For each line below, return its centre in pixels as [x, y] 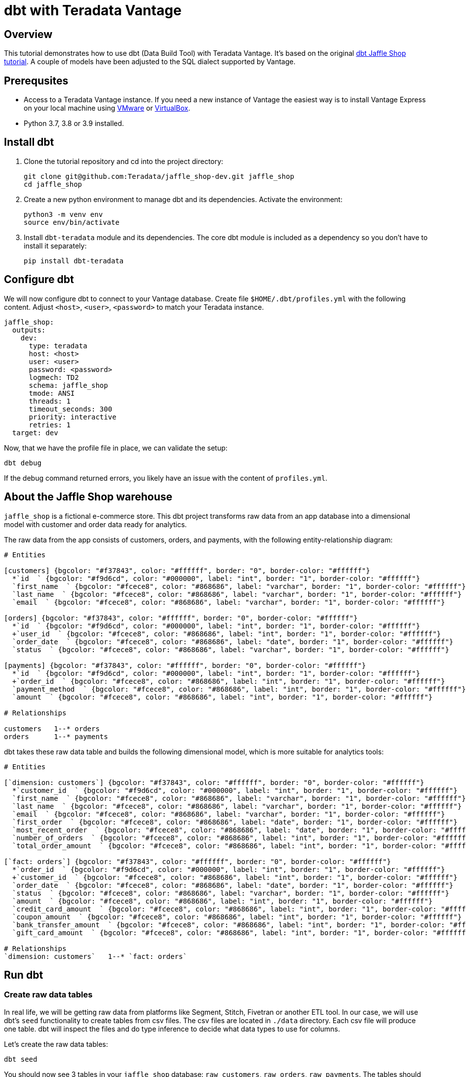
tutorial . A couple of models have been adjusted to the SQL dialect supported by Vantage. [150, 62]
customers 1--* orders [52, 728]
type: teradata [58, 346]
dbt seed [21, 1059]
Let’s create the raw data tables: [56, 1044]
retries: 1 [50, 425]
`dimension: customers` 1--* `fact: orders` [96, 956]
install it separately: [55, 246]
